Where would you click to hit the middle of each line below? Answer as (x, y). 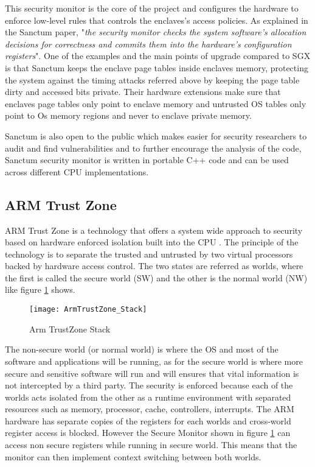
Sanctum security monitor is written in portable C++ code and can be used (147, 160)
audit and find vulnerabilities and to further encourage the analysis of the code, (153, 148)
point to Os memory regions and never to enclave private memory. (128, 115)
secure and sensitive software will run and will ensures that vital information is (152, 373)
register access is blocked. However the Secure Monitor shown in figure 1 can (148, 433)
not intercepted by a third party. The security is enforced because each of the (149, 385)
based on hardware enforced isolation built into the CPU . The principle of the (152, 242)
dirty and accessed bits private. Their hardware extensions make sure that (143, 92)
